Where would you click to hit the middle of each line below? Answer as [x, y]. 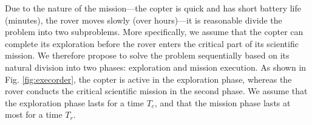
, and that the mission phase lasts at [222, 102]
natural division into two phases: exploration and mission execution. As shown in [156, 67]
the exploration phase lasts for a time [74, 102]
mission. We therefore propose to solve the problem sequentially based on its [147, 55]
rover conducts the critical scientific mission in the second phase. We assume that [156, 91]
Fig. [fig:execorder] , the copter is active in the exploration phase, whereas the [148, 79]
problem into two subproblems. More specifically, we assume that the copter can [154, 32]
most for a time [34, 114]
